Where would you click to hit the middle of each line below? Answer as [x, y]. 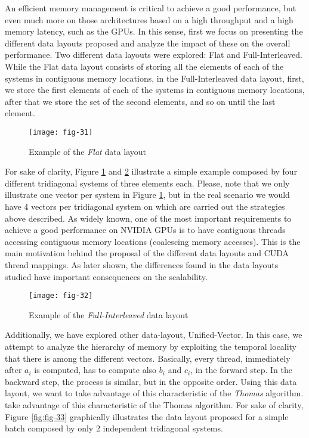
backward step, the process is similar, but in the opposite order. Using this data [151, 381]
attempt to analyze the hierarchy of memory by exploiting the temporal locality [151, 346]
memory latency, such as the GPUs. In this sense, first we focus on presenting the [154, 31]
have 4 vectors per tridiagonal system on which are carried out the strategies [145, 206]
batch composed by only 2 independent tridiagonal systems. [114, 428]
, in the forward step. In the [241, 370]
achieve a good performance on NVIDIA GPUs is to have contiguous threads [145, 230]
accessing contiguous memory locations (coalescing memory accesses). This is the [153, 241]
